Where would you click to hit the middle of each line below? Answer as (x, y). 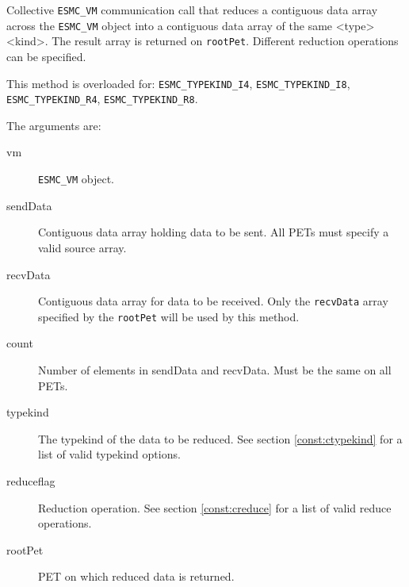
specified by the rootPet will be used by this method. (169, 316)
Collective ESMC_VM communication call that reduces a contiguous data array (192, 10)
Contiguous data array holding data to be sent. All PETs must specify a (214, 232)
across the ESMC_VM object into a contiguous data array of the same (170, 25)
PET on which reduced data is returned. (136, 576)
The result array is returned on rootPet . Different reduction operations (225, 41)
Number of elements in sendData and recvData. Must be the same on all (215, 370)
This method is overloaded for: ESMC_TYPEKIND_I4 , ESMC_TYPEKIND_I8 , (178, 83)
